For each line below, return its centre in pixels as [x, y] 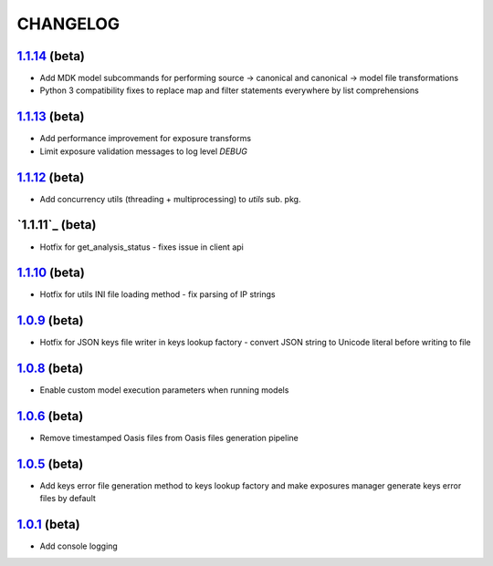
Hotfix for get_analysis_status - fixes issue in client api [142, 247]
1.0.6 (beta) [50, 416]
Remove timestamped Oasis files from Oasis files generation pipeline [169, 438]
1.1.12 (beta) [51, 177]
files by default [68, 499]
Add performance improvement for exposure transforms [145, 139]
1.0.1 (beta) [49, 525]
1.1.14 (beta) [51, 56]
